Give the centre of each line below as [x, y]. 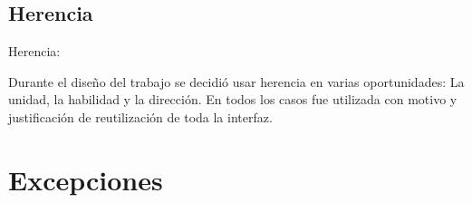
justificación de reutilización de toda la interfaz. [140, 116]
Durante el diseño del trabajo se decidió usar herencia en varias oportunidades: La [236, 81]
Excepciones [86, 179]
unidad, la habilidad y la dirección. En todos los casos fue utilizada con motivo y [233, 99]
